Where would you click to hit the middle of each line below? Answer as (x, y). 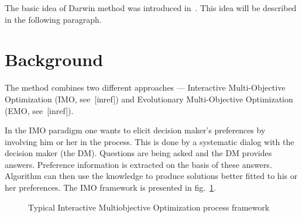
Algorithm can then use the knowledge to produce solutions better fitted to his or (151, 176)
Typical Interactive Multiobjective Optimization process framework (149, 207)
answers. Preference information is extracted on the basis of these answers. (138, 164)
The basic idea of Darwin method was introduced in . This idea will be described (151, 8)
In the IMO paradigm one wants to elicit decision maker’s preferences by (135, 130)
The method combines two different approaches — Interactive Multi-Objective (145, 87)
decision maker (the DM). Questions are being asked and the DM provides (138, 153)
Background (54, 59)
